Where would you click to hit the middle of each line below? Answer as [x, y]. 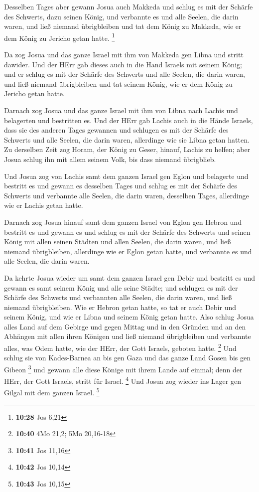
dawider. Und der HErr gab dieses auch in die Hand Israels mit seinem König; [123, 64]
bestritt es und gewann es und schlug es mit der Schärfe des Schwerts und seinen [127, 232]
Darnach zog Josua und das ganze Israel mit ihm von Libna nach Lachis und [121, 110]
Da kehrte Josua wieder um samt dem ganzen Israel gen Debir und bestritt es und [129, 277]
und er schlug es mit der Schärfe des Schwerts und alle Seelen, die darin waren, [125, 74]
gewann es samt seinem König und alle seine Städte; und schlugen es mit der [121, 287]
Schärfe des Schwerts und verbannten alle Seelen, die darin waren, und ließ [118, 297]
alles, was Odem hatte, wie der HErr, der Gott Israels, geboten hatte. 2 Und [120, 347]
